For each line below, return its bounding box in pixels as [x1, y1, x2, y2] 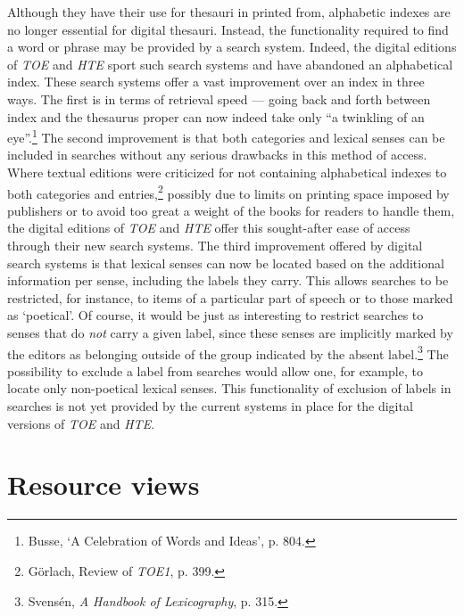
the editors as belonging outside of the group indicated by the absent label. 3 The [7, 341, 449, 363]
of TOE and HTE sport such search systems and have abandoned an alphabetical [7, 54, 453, 73]
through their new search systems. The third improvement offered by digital [7, 236, 423, 255]
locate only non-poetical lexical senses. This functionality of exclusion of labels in [7, 379, 452, 398]
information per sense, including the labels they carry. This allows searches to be [7, 271, 449, 290]
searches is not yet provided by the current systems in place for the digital [7, 397, 413, 415]
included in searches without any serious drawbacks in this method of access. [7, 145, 427, 164]
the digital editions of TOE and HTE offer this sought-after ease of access [7, 218, 410, 237]
